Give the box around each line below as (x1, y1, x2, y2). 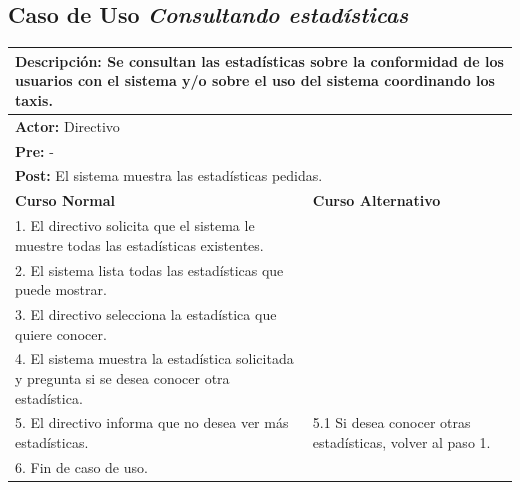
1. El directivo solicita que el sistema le (15, 215, 255, 236)
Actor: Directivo (15, 115, 120, 136)
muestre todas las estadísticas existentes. (15, 234, 264, 255)
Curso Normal (15, 190, 115, 211)
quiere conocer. (15, 323, 107, 344)
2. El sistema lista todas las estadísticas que (15, 259, 284, 280)
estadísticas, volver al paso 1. (312, 432, 491, 453)
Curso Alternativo (312, 190, 441, 211)
